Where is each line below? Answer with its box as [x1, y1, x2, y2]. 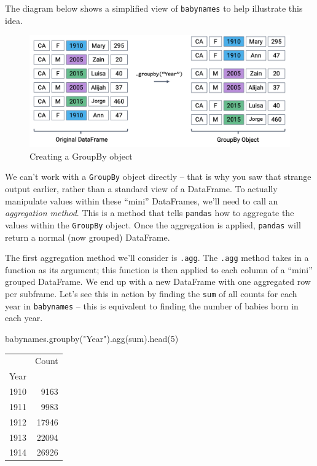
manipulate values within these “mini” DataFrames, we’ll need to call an [5, 194, 278, 207]
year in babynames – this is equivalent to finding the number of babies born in [5, 299, 299, 312]
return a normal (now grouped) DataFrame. [5, 230, 170, 243]
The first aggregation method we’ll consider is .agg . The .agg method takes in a [5, 251, 309, 264]
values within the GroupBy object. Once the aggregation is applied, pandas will [5, 218, 301, 231]
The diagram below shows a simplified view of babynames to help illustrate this [5, 2, 303, 14]
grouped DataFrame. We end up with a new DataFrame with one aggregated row [5, 275, 311, 288]
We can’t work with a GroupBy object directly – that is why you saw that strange [5, 170, 311, 183]
